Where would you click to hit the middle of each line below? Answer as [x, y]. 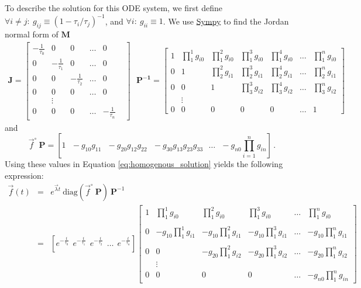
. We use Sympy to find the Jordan [226, 21]
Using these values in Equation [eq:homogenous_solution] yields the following [144, 164]
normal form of [32, 34]
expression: [24, 175]
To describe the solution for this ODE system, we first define [114, 8]
